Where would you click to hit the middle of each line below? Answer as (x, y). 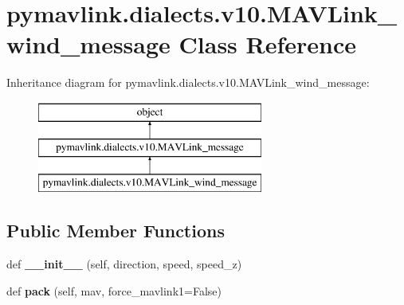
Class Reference (268, 44)
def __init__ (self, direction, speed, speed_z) (124, 264)
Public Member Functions (116, 231)
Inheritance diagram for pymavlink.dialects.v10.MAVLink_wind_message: (188, 82)
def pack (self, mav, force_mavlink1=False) (114, 290)
